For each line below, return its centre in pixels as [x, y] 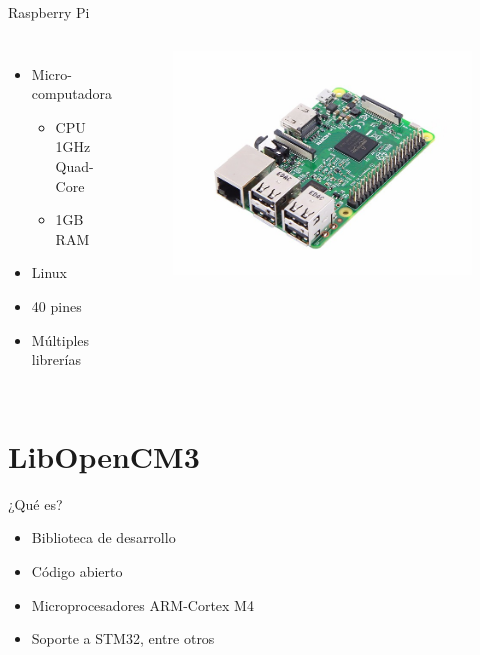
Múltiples [60, 339]
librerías [56, 359]
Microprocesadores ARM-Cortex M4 [142, 604]
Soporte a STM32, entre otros [123, 638]
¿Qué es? [35, 503]
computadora [71, 93]
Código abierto [77, 571]
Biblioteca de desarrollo [103, 537]
